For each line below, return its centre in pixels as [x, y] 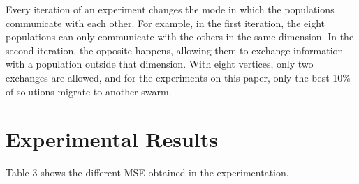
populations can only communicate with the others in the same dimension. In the [180, 37]
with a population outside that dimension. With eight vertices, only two [160, 64]
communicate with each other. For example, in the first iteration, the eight [165, 23]
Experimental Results [112, 139]
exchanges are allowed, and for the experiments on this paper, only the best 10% [178, 77]
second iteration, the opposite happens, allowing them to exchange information [175, 50]
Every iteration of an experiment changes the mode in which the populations [170, 9]
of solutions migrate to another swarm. [89, 91]
